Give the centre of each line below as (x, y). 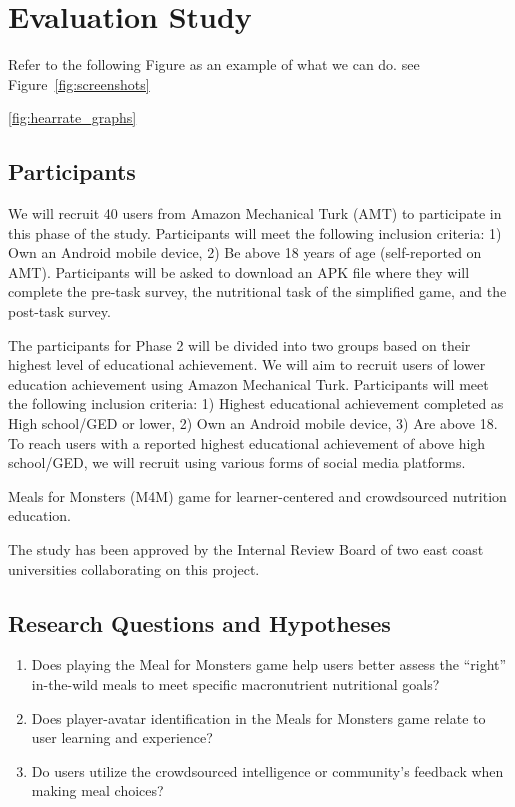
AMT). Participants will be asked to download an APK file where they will (239, 271)
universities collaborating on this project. (134, 568)
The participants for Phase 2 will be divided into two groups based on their (239, 344)
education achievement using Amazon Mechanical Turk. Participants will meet (248, 383)
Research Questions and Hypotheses (199, 622)
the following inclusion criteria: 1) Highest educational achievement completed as (256, 403)
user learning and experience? (122, 737)
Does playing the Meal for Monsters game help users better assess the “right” (269, 664)
